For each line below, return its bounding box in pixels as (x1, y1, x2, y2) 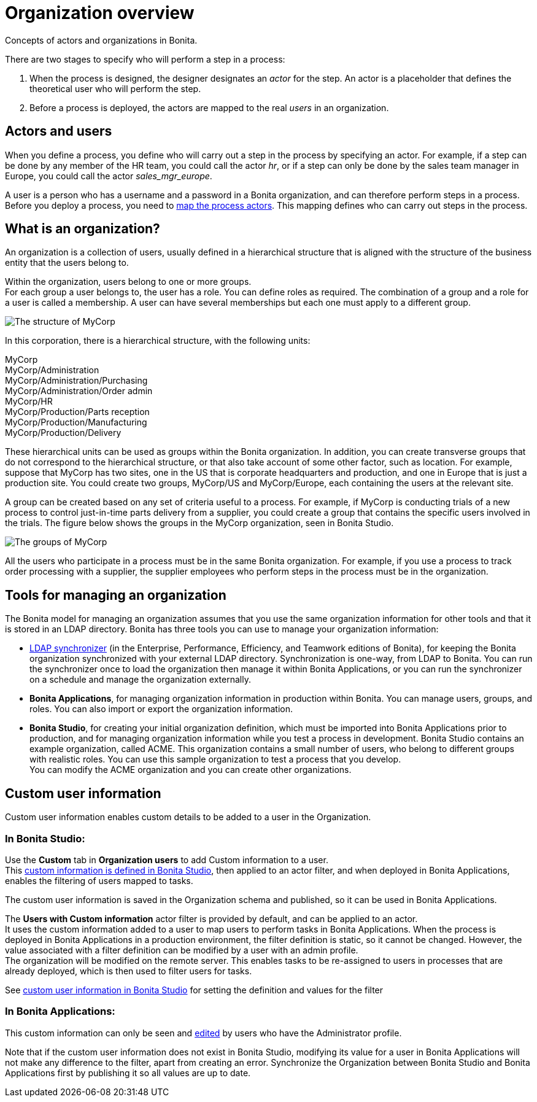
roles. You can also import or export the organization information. (29, 704, 293, 715)
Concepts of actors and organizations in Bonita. (5, 34, 198, 45)
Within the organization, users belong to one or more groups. (5, 276, 252, 287)
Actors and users (5, 123, 112, 139)
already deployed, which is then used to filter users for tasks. (5, 965, 252, 976)
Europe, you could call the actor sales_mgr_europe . (5, 170, 212, 181)
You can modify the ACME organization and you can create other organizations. (29, 764, 352, 775)
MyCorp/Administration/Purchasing (5, 375, 148, 386)
